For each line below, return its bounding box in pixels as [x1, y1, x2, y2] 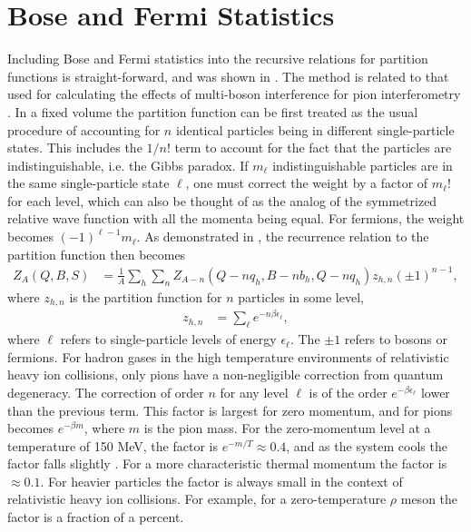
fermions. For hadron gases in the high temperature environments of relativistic [7, 347, 449, 366]
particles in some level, [238, 287, 364, 306]
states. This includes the [7, 138, 142, 157]
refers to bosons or [344, 330, 447, 349]
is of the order [309, 382, 388, 401]
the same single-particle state [7, 173, 170, 192]
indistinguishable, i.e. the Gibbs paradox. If [7, 155, 249, 174]
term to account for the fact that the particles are [174, 138, 452, 157]
